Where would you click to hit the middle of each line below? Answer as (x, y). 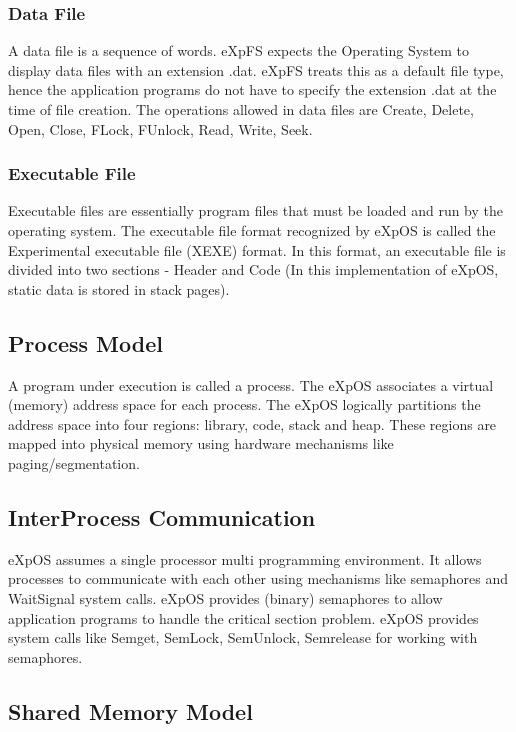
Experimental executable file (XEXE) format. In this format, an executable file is (257, 249)
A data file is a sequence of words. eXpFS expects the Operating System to (239, 50)
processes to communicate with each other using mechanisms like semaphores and (258, 578)
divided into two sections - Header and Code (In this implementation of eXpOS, (253, 269)
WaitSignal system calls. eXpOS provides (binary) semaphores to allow (225, 597)
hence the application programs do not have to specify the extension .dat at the (252, 89)
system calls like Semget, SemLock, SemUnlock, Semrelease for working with (243, 637)
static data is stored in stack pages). (119, 288)
